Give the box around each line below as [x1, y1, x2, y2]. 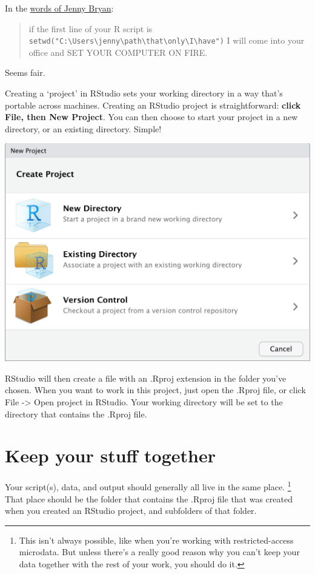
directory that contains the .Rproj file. [5, 407, 147, 420]
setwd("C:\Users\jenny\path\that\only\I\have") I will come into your [28, 34, 305, 47]
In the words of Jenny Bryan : [5, 2, 114, 14]
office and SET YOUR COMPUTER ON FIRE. [28, 46, 208, 58]
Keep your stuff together [5, 443, 216, 468]
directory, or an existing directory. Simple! [5, 122, 162, 135]
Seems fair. [5, 66, 45, 79]
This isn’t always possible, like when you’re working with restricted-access [19, 533, 294, 546]
